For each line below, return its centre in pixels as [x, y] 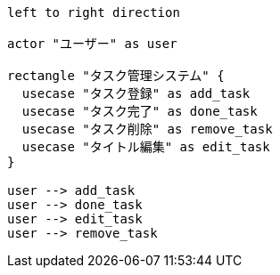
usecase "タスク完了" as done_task [140, 111]
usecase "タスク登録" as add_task [136, 93]
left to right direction [94, 12]
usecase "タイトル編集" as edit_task [146, 147]
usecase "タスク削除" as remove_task [147, 129]
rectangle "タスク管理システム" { [116, 76]
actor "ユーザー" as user [92, 44]
